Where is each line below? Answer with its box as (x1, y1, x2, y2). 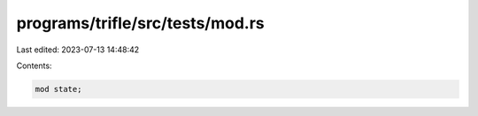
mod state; (35, 84, 82, 94)
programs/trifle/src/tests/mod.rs (16, 13, 265, 33)
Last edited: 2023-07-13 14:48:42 (16, 44, 140, 55)
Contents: (16, 60, 52, 71)
